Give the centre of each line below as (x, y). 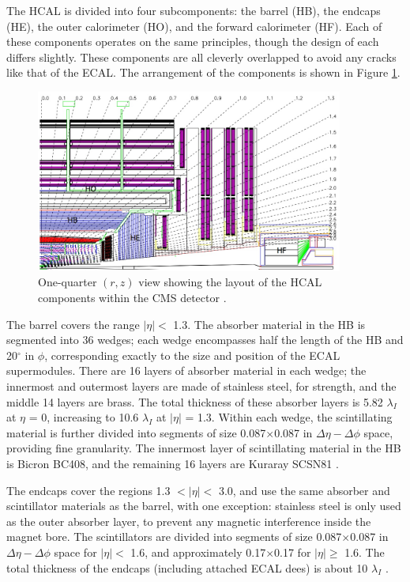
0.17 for (293, 552)
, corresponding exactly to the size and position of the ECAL (192, 355)
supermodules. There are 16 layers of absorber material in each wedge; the (186, 370)
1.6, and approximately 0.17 (198, 552)
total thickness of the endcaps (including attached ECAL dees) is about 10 (187, 567)
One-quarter (68, 282)
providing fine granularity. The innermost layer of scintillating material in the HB (204, 448)
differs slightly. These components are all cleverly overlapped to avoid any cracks (201, 57)
